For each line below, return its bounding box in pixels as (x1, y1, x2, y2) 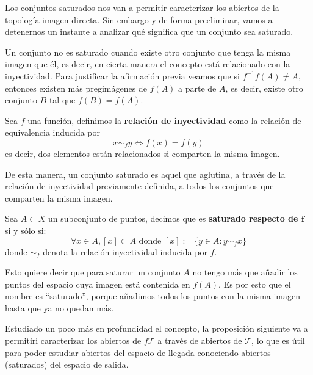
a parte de (178, 81, 217, 94)
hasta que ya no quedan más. (5, 301, 114, 314)
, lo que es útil (251, 334, 305, 347)
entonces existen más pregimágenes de (5, 81, 147, 94)
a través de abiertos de (157, 334, 242, 347)
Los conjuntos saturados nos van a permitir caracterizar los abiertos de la (5, 1, 279, 13)
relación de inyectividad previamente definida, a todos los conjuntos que (5, 180, 274, 192)
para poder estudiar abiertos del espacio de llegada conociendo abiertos (5, 346, 271, 359)
